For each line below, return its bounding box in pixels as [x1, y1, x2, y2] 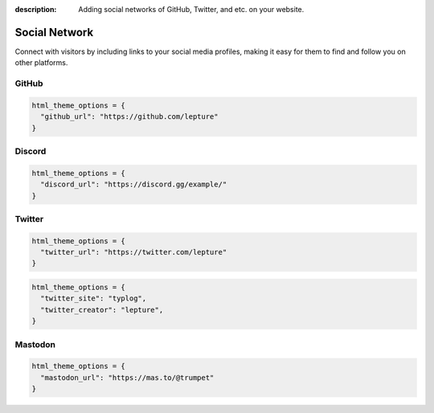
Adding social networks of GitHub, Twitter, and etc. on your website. [78, 5, 305, 14]
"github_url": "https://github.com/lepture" [40, 112, 219, 121]
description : [14, 5, 57, 14]
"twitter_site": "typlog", [40, 294, 147, 303]
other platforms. [14, 58, 68, 67]
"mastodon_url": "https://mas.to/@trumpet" [40, 373, 215, 382]
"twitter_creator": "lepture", [40, 305, 164, 314]
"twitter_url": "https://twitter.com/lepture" [40, 247, 227, 257]
